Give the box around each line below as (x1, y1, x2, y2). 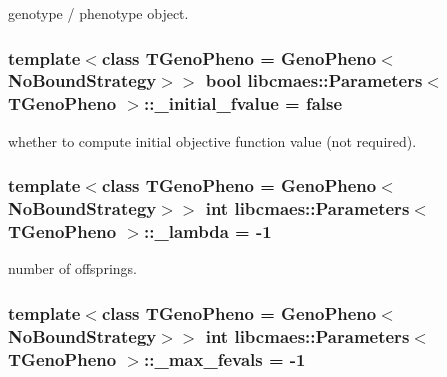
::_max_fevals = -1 (144, 346, 306, 371)
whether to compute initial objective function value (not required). (8, 130, 417, 151)
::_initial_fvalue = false (144, 91, 343, 116)
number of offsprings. (8, 258, 137, 279)
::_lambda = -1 (144, 219, 272, 244)
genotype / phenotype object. (8, 3, 189, 23)
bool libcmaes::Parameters (205, 68, 423, 93)
